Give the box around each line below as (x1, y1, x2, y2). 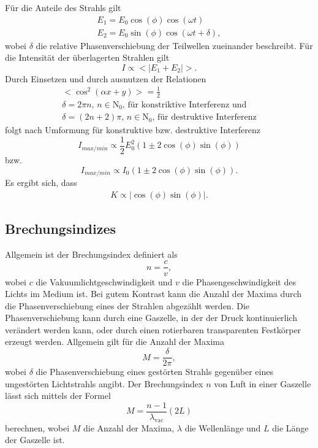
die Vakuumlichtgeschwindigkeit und (36, 275, 173, 288)
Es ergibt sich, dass (5, 176, 77, 189)
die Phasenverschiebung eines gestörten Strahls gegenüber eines (36, 365, 273, 378)
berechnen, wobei (5, 421, 70, 434)
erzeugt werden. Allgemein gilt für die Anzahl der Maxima (5, 335, 224, 348)
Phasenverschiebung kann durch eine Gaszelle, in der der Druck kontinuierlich (5, 311, 297, 324)
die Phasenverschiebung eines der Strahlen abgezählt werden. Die (5, 299, 249, 312)
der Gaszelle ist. (5, 433, 65, 446)
